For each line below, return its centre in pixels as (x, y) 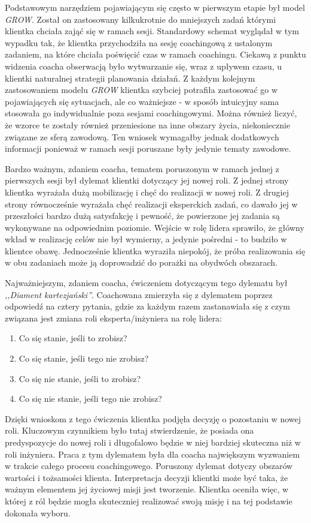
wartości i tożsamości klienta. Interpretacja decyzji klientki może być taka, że (147, 477)
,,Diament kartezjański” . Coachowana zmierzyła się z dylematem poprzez (139, 294)
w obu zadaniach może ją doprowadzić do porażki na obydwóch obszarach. (141, 262)
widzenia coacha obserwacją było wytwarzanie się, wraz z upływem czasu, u (144, 66)
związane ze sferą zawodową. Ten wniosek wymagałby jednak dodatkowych (142, 136)
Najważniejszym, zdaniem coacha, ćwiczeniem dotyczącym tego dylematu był (146, 283)
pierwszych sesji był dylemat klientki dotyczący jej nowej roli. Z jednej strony (147, 180)
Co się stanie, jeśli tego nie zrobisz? (84, 358)
